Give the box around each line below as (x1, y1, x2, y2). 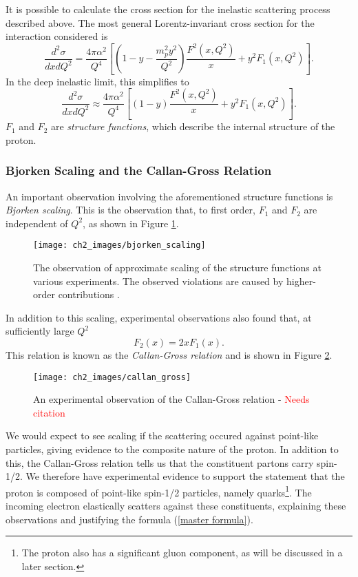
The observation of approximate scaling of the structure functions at (33, 260, 322, 274)
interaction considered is (6, 29, 108, 43)
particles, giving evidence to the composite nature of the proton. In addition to (6, 441, 339, 456)
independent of (6, 216, 68, 230)
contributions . (58, 287, 120, 302)
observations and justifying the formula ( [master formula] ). (6, 512, 253, 526)
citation (33, 405, 65, 419)
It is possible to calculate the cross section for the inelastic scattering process (6, 2, 330, 16)
